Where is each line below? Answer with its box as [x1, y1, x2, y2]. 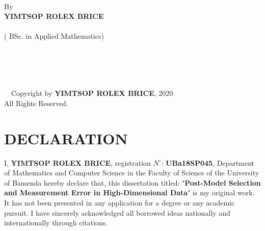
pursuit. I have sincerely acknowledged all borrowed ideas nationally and [4, 207, 230, 218]
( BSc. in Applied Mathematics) [4, 31, 104, 41]
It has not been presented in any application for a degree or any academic [4, 197, 235, 208]
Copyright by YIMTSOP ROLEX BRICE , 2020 [11, 88, 173, 98]
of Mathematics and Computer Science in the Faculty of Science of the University [4, 167, 259, 178]
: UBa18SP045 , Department [161, 157, 254, 168]
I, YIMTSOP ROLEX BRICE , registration [4, 157, 151, 168]
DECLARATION [4, 127, 128, 148]
